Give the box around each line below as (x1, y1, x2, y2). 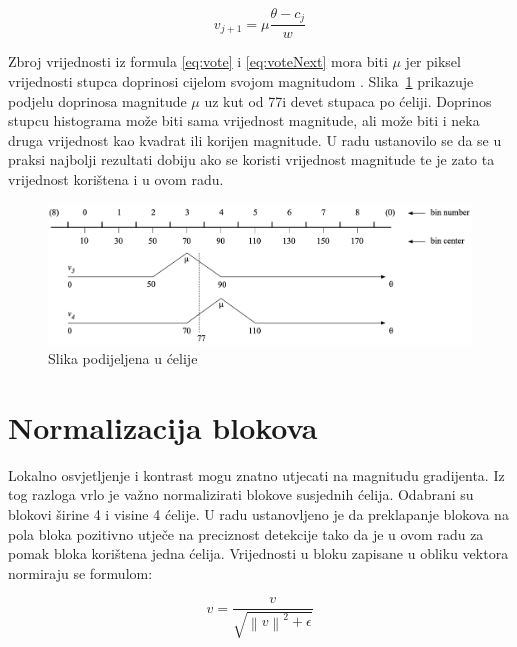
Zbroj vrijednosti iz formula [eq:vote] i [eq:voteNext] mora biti (8, 51, 388, 72)
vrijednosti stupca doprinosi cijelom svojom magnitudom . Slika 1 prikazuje (8, 71, 474, 92)
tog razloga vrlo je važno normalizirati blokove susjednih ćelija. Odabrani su (8, 484, 474, 505)
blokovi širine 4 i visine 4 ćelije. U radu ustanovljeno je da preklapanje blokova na (8, 504, 509, 525)
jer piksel (405, 51, 461, 72)
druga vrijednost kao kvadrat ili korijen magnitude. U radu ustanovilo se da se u (8, 129, 502, 150)
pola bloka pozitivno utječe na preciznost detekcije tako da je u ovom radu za (8, 523, 484, 544)
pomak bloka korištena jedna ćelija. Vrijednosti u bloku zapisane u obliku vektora (8, 543, 509, 564)
